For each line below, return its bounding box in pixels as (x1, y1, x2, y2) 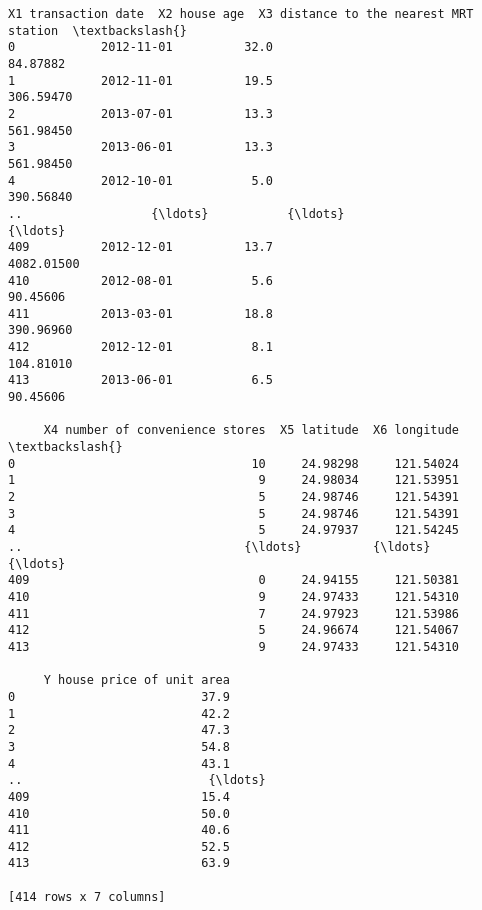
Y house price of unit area (43, 673, 230, 688)
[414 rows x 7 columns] (8, 889, 166, 904)
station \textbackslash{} (8, 23, 187, 38)
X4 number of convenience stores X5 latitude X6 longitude (43, 423, 460, 438)
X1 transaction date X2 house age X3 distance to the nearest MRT (8, 7, 474, 21)
